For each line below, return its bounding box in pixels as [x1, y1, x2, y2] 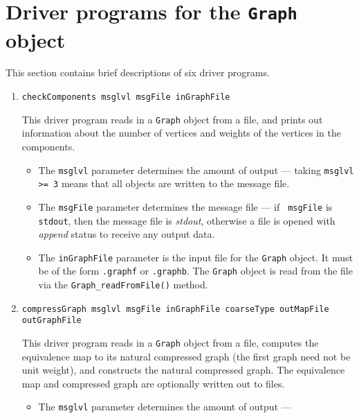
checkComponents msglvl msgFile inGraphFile [21, 92, 230, 103]
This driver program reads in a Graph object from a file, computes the [21, 336, 319, 350]
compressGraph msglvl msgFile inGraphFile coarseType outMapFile [21, 304, 329, 314]
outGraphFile [21, 315, 82, 326]
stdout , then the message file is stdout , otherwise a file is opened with [38, 213, 335, 227]
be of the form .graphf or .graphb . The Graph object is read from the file [38, 263, 353, 278]
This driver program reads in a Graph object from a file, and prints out [21, 112, 323, 126]
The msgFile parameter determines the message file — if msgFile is [38, 199, 333, 214]
